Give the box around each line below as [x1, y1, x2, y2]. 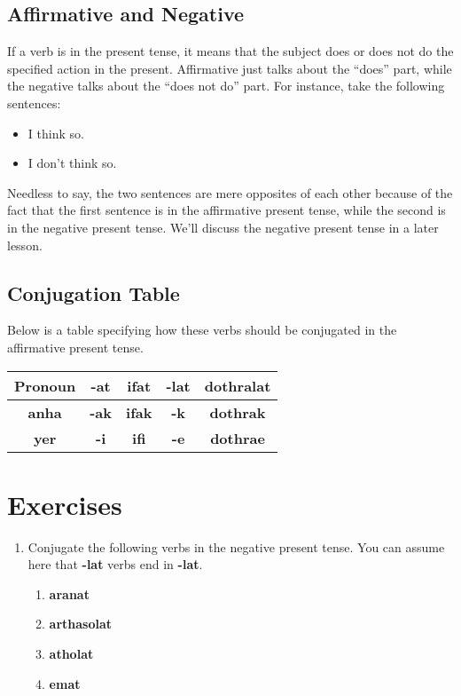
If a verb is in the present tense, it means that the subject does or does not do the [7, 42, 454, 60]
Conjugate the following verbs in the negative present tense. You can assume [27, 537, 445, 556]
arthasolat [49, 614, 113, 633]
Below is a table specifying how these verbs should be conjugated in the [7, 320, 397, 339]
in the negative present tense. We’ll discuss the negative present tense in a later [7, 217, 439, 236]
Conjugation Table [7, 279, 180, 306]
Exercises [7, 486, 122, 522]
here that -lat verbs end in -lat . [27, 555, 203, 573]
